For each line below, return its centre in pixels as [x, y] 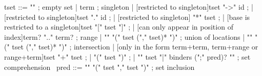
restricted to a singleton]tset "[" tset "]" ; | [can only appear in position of [119, 27]
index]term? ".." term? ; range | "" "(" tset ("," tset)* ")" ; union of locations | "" [128, 36]
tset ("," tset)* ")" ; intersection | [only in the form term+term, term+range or [135, 47]
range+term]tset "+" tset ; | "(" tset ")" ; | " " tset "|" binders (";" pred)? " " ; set [127, 56]
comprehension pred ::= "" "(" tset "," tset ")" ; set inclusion [99, 67]
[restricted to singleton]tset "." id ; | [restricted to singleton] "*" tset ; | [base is [127, 17]
